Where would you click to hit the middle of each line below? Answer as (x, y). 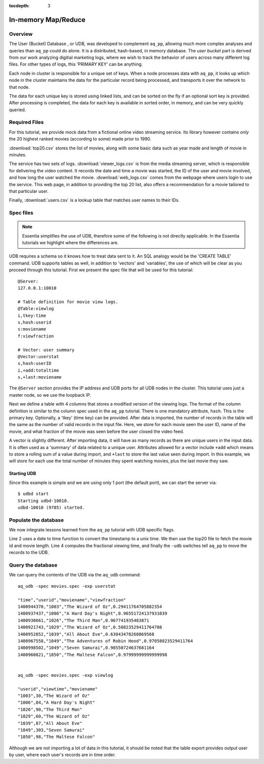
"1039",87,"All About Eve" (50, 723)
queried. (18, 110)
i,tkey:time (32, 315)
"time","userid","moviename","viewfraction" (72, 600)
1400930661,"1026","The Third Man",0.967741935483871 (83, 620)
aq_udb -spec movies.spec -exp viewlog (66, 675)
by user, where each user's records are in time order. (62, 755)
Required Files (26, 122)
